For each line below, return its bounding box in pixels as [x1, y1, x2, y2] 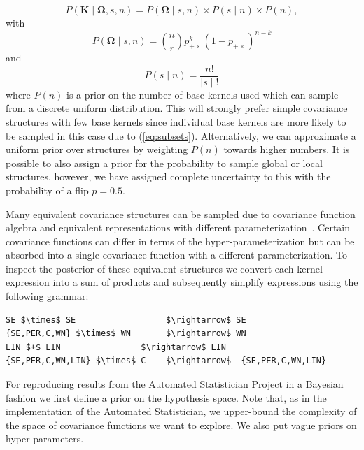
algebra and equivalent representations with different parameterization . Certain [6, 220, 351, 235]
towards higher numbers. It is [223, 142, 350, 157]
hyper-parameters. [6, 431, 84, 446]
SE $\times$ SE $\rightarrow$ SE [6, 314, 246, 325]
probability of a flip [6, 182, 89, 197]
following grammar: [6, 289, 89, 303]
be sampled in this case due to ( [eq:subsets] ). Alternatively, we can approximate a [6, 128, 356, 143]
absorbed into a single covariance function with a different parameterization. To [6, 247, 348, 262]
